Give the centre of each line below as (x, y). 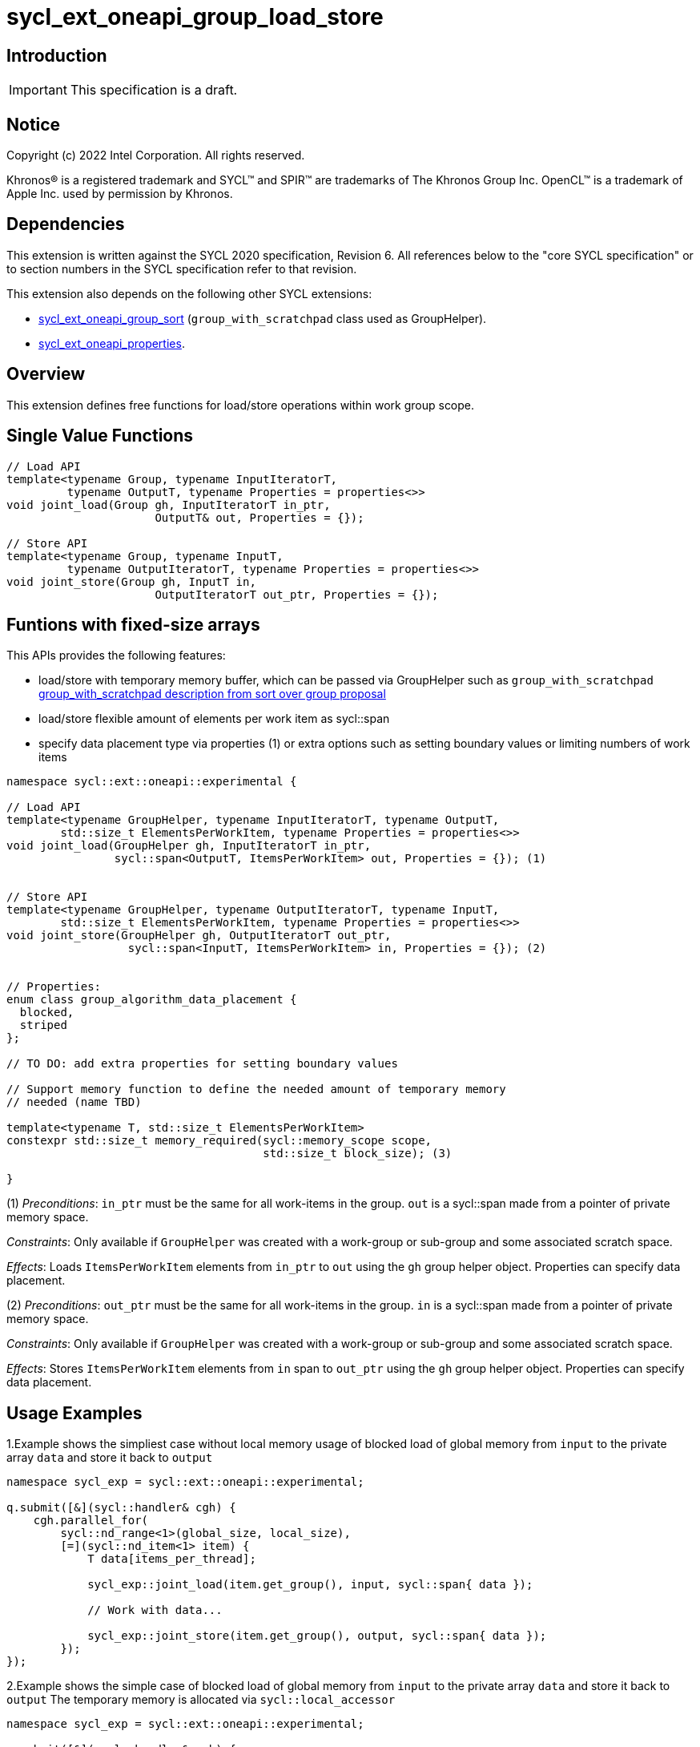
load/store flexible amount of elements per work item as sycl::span (214, 719)
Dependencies (66, 224)
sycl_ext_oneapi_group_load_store (195, 17)
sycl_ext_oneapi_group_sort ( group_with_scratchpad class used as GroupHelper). (263, 318)
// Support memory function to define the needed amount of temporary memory (256, 1089)
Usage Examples (74, 1413)
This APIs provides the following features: (116, 656)
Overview (46, 374)
